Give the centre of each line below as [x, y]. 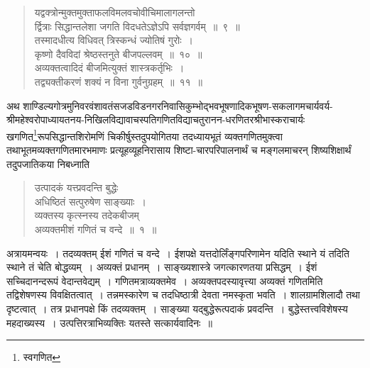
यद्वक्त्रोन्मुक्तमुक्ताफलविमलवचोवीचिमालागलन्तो [115, 12]
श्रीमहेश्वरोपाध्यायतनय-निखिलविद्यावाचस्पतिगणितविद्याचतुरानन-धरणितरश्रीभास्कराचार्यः [156, 119]
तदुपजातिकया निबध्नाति [48, 163]
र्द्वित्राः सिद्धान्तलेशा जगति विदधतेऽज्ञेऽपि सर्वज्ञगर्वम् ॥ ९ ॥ [137, 26]
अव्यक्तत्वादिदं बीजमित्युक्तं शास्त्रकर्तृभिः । [109, 68]
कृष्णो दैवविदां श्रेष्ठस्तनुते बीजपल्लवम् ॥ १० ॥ [118, 54]
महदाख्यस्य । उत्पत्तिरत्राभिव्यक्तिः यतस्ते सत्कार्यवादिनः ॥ [109, 322]
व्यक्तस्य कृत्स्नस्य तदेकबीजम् [87, 215]
